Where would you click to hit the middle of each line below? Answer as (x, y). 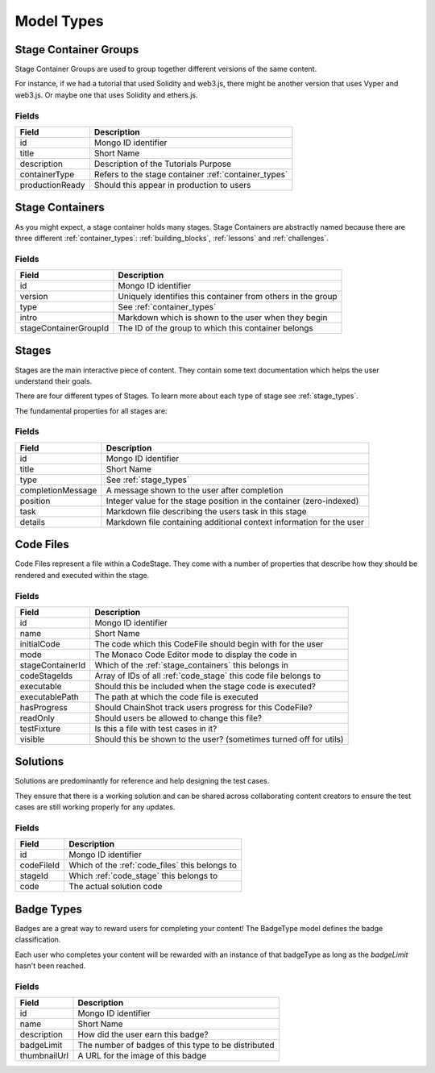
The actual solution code (116, 887)
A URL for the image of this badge (142, 1056)
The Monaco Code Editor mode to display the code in (196, 655)
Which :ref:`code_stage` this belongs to (143, 876)
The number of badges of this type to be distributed (176, 1046)
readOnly (37, 717)
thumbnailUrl (44, 1056)
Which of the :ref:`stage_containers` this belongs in (192, 665)
